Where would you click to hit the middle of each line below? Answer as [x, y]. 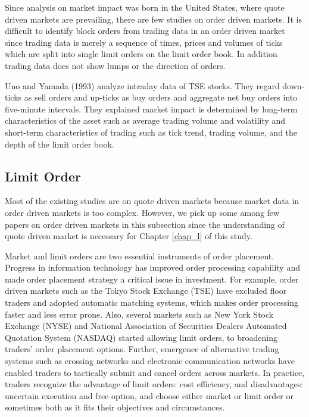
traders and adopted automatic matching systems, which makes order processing [152, 302]
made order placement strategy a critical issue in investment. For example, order [152, 279]
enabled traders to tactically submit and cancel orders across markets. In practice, [155, 372]
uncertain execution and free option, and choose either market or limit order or [149, 395]
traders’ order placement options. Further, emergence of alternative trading [142, 349]
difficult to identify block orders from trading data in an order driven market [145, 31]
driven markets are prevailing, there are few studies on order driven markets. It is [153, 19]
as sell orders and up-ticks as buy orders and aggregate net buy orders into [161, 97]
